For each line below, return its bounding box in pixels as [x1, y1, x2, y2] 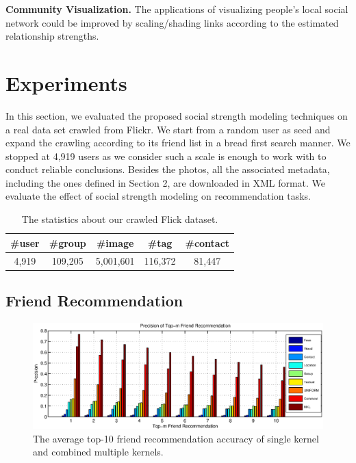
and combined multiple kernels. [33, 445, 164, 459]
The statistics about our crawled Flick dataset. [21, 212, 218, 226]
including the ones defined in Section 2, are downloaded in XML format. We [5, 175, 326, 189]
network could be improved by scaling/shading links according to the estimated [5, 15, 339, 29]
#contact [185, 235, 230, 250]
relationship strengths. [5, 29, 99, 43]
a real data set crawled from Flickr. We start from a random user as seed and [5, 122, 331, 136]
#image [96, 235, 134, 250]
